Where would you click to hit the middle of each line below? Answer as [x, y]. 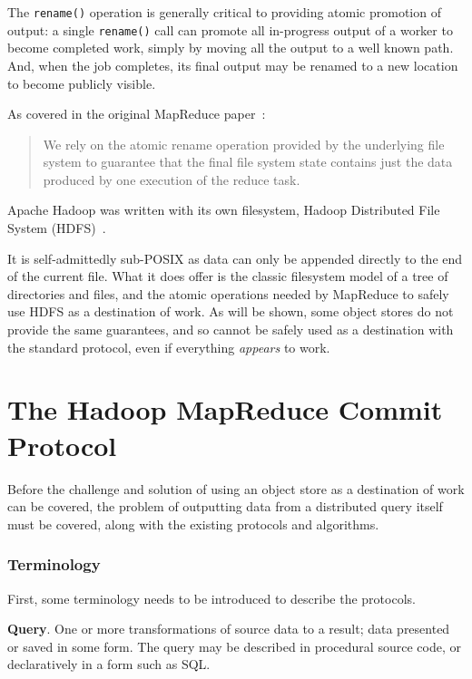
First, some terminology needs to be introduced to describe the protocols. [211, 598]
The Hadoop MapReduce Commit [225, 409]
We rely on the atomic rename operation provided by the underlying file [244, 144]
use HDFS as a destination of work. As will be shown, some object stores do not [231, 311]
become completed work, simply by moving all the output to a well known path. [231, 48]
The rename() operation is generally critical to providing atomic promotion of [224, 12]
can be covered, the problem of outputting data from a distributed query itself [225, 506]
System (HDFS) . [57, 228]
